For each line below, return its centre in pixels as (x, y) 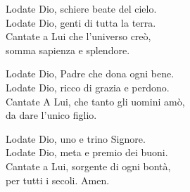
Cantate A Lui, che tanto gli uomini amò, (95, 101)
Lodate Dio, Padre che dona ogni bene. (90, 73)
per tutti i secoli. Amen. (58, 180)
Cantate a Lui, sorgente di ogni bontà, (88, 166)
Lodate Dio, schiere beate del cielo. (81, 8)
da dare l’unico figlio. (51, 115)
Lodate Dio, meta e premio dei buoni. (87, 152)
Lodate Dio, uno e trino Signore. (76, 138)
